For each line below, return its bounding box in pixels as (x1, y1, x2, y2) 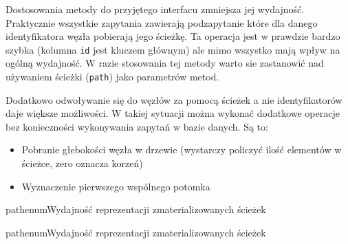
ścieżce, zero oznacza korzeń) (21, 156, 143, 170)
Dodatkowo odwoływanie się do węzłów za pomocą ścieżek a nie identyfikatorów (6, 92, 342, 107)
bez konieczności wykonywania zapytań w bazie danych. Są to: (6, 119, 268, 133)
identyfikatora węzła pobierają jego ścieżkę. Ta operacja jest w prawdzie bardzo (6, 29, 340, 43)
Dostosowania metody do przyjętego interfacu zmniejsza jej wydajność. (6, 2, 305, 16)
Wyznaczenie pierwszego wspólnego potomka (21, 179, 210, 193)
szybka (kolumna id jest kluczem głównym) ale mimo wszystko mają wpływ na (6, 42, 340, 56)
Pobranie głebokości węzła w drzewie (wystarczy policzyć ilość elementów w (21, 142, 342, 157)
